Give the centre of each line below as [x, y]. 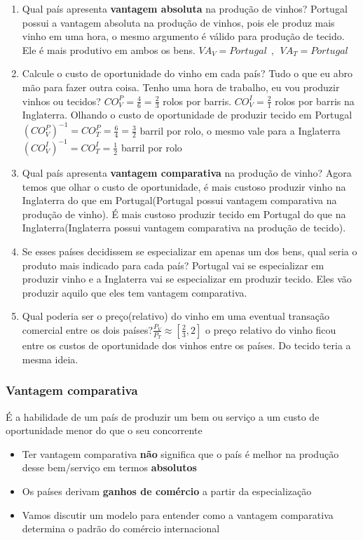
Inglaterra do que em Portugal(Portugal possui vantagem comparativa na [179, 200]
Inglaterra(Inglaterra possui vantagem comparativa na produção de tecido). [184, 228]
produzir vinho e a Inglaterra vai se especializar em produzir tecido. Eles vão [187, 279]
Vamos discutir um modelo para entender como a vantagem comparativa [178, 514]
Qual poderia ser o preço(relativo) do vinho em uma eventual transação [176, 316]
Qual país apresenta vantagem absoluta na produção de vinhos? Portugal [185, 8]
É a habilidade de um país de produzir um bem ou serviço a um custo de [163, 416]
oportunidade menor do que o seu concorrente [104, 430]
